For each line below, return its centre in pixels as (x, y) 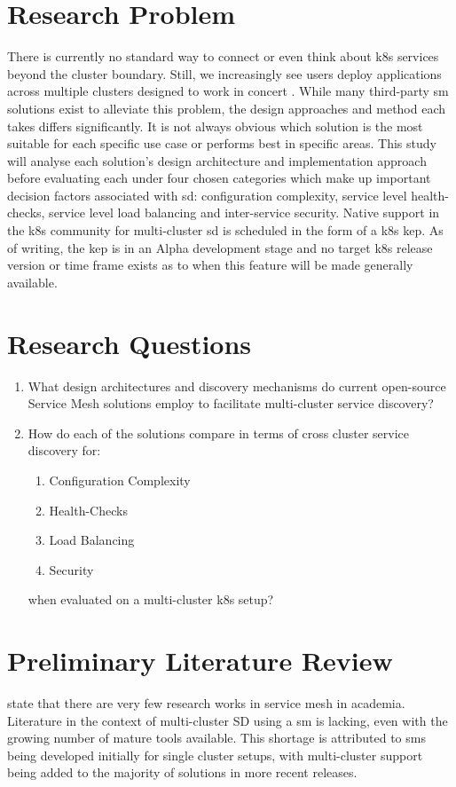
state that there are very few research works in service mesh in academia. (206, 703)
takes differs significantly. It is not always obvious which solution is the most (215, 126)
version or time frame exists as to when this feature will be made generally (210, 265)
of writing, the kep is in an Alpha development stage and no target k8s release (220, 247)
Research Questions (130, 343)
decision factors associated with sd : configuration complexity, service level (207, 195)
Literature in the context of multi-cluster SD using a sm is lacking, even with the (228, 720)
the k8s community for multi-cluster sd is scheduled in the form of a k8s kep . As (225, 230)
